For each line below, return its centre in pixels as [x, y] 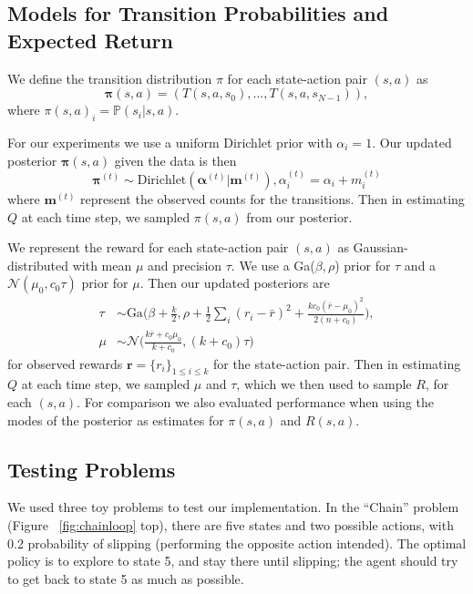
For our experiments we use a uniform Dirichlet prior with [170, 142]
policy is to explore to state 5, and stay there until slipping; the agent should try [233, 561]
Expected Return [90, 40]
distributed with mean [70, 265]
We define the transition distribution [110, 78]
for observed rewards [65, 363]
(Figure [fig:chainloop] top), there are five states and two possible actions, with [231, 525]
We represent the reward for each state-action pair [148, 247]
